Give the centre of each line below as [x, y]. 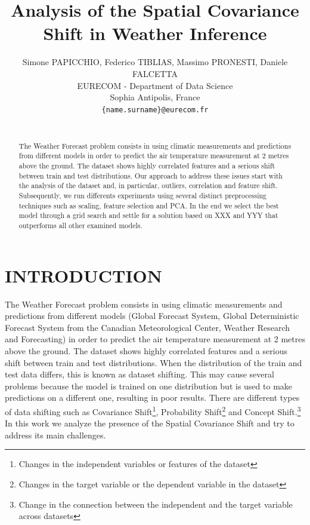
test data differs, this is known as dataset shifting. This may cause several [139, 374]
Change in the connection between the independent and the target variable [156, 504]
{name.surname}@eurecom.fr [155, 110]
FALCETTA [155, 73]
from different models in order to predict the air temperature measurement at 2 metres [154, 156]
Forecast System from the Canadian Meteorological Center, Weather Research [147, 327]
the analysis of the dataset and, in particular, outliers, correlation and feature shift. [148, 185]
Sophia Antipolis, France [155, 97]
